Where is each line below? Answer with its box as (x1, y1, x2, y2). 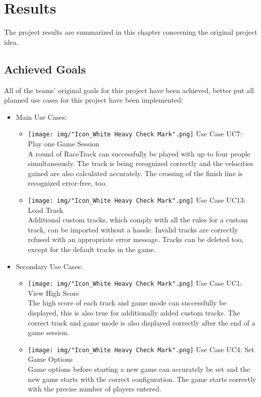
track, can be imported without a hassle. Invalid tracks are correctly (28, 224, 238, 234)
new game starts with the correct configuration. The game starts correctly (28, 373, 256, 384)
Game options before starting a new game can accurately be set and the (28, 364, 250, 374)
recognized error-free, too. (28, 178, 107, 188)
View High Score (28, 287, 79, 298)
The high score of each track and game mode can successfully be (28, 297, 227, 308)
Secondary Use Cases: (16, 261, 83, 271)
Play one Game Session (28, 138, 100, 148)
